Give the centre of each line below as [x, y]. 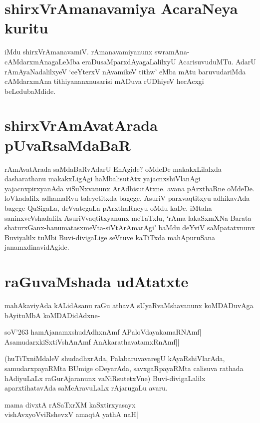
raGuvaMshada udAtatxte [97, 281]
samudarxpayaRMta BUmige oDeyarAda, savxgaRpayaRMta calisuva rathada [124, 368]
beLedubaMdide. [30, 91]
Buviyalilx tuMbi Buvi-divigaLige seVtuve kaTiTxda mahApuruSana [110, 237]
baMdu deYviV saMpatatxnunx [207, 227]
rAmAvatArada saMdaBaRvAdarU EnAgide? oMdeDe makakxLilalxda [113, 169]
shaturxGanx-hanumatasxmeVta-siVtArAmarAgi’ [80, 227]
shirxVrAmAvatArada [81, 125]
